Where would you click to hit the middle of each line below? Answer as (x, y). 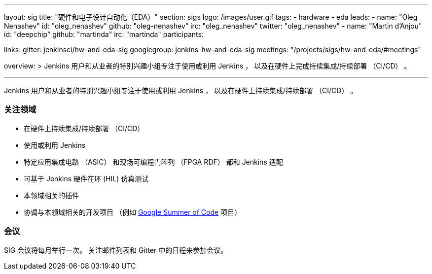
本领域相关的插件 (51, 195)
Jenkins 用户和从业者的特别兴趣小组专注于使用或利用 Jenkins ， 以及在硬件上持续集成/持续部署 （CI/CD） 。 (181, 90)
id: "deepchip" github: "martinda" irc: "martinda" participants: (104, 34)
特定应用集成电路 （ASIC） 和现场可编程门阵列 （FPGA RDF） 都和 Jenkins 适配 (153, 162)
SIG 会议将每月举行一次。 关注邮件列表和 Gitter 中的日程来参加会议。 (116, 250)
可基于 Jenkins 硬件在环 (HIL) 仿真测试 (86, 178)
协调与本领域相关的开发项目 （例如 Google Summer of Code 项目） (133, 212)
